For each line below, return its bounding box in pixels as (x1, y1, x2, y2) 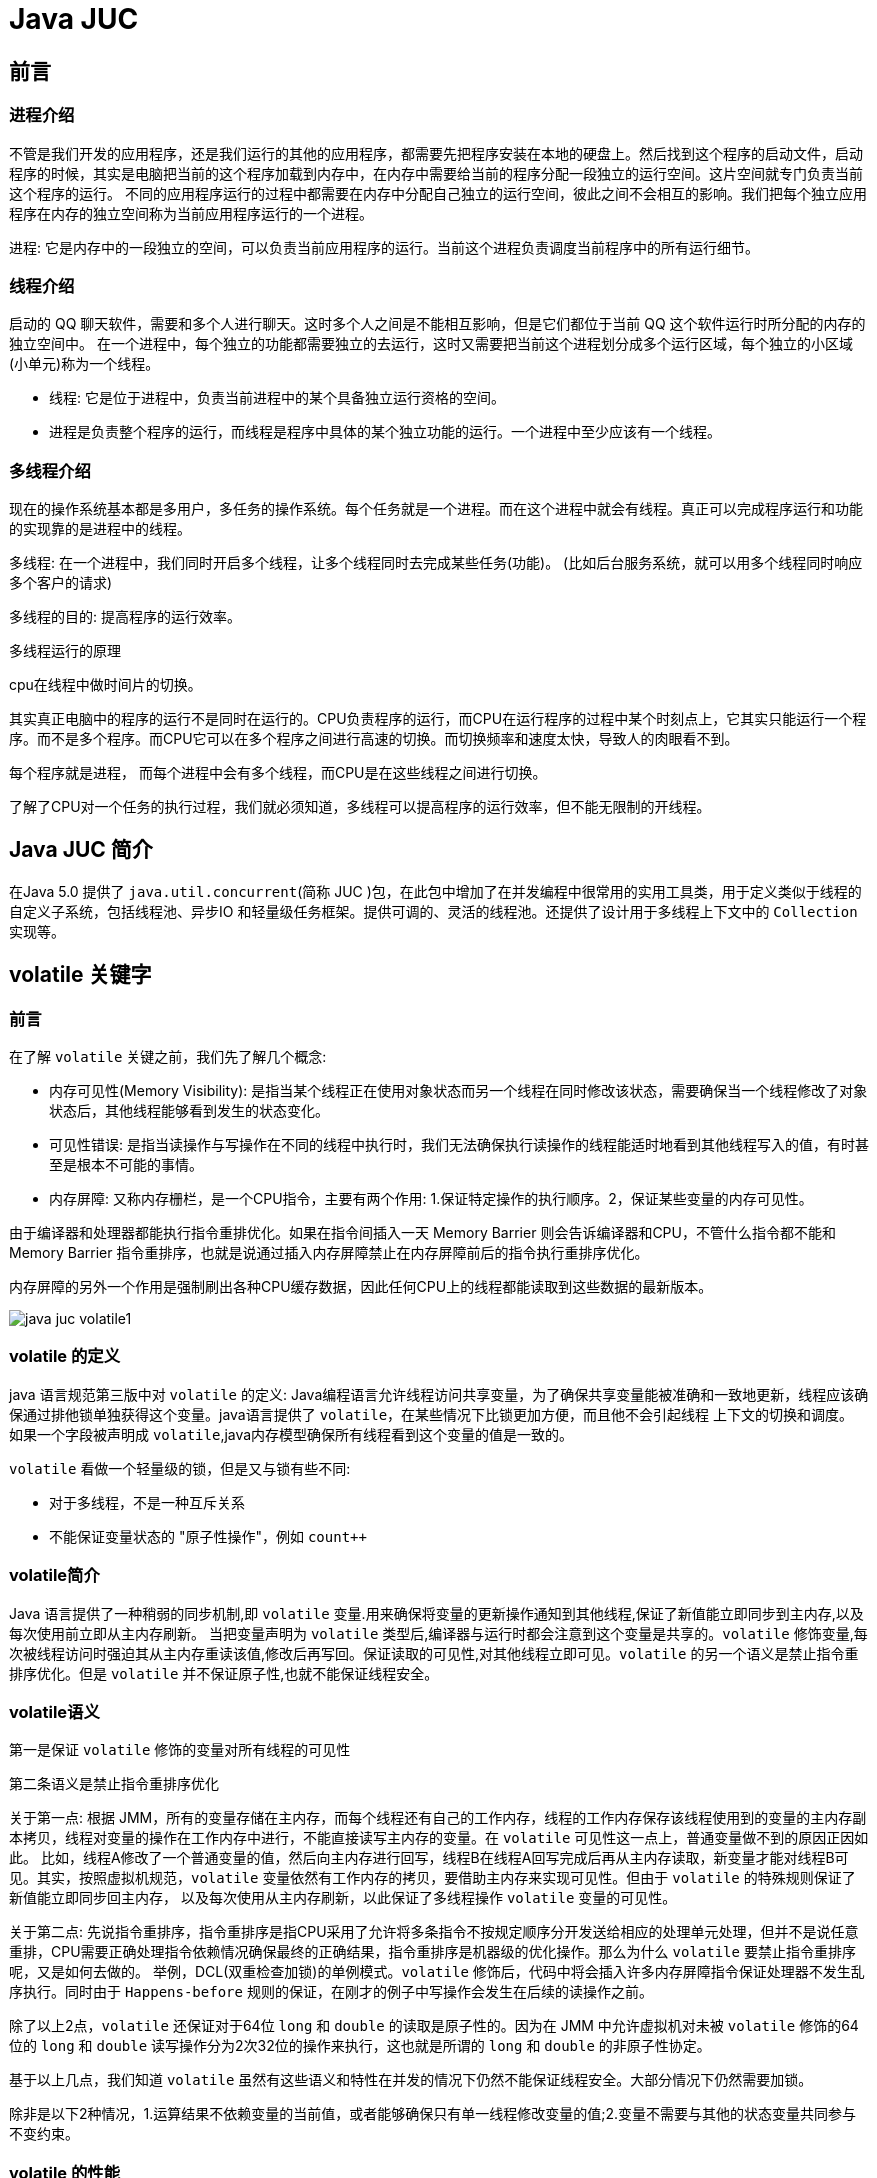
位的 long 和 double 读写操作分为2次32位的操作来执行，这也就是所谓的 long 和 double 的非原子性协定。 (9, 2037, 711, 2055)
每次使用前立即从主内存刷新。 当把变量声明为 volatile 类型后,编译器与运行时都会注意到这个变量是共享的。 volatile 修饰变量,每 (9, 1624, 868, 1642)
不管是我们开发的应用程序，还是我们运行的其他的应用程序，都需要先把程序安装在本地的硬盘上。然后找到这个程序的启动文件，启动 (9, 144, 863, 162)
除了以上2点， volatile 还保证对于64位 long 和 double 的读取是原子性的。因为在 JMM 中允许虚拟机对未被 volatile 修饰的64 (9, 2017, 859, 2035)
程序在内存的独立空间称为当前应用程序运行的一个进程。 (9, 204, 373, 222)
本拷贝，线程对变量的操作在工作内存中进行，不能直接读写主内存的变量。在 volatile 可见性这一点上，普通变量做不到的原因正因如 (9, 1829, 869, 1847)
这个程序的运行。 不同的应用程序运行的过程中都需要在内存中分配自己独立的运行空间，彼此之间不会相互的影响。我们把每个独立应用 (9, 184, 867, 202)
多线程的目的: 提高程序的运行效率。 (9, 608, 241, 626)
